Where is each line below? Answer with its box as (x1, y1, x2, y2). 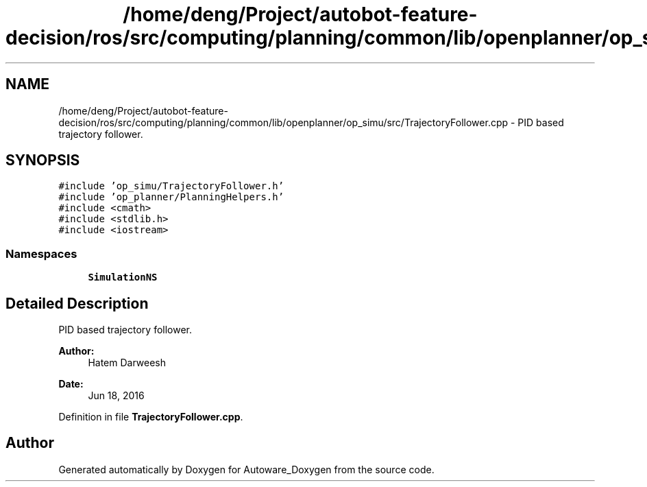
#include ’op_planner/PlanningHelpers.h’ (58, 191, 284, 203)
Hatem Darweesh (88, 357, 167, 369)
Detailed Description (5, 294, 149, 312)
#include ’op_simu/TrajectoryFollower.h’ (58, 180, 284, 192)
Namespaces (5, 246, 77, 261)
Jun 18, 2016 (88, 390, 145, 402)
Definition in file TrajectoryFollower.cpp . (58, 411, 243, 423)
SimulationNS (88, 272, 158, 283)
